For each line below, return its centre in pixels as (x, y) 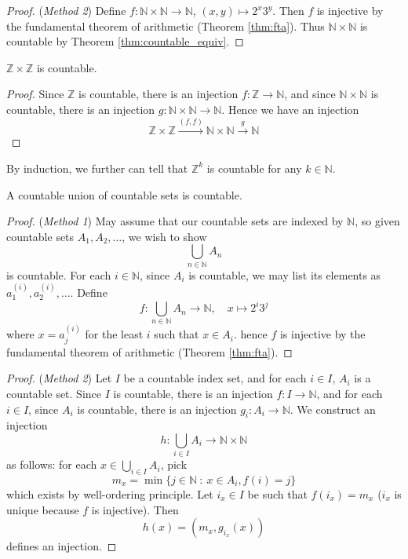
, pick (174, 464)
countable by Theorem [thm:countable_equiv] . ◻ (125, 41)
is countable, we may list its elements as (285, 274)
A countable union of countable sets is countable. (124, 194)
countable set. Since (54, 393)
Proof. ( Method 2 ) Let (59, 378)
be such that (277, 494)
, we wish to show (164, 236)
